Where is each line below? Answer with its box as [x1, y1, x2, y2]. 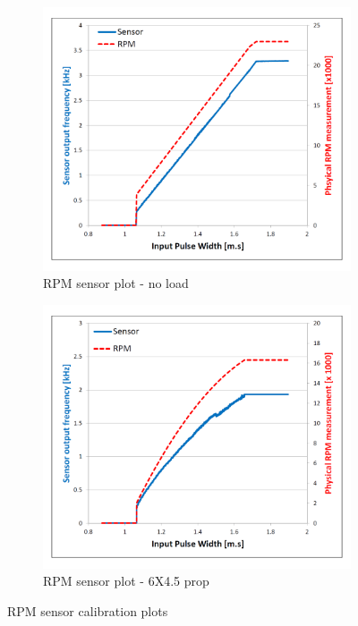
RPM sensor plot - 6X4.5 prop [43, 571, 209, 590]
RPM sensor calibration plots [7, 602, 168, 621]
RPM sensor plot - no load [43, 274, 189, 292]
